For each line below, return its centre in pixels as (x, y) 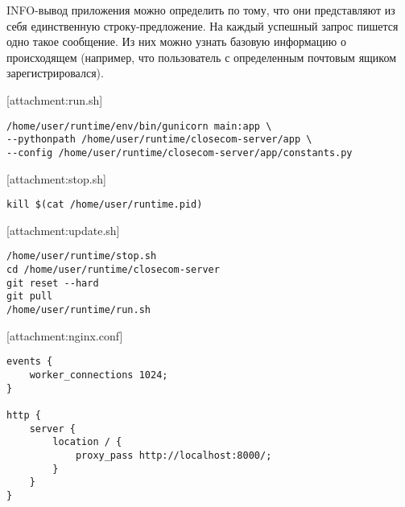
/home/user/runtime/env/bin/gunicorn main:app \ (139, 126)
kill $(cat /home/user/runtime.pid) (105, 205)
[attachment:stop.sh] (56, 178)
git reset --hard (53, 283)
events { (30, 362)
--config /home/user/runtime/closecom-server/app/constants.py (180, 153)
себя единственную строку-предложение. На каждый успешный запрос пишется (202, 25)
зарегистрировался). (55, 73)
